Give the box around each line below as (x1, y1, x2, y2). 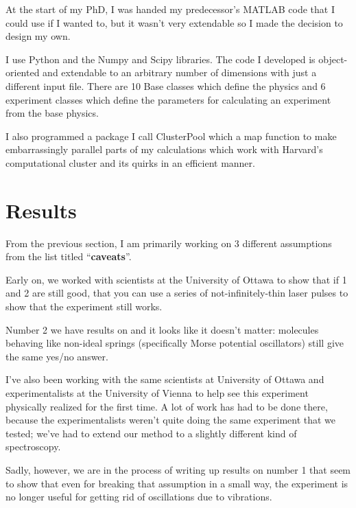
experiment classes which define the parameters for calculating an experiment (5, 92, 331, 106)
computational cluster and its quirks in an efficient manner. (5, 155, 255, 170)
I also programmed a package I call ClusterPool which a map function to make (5, 128, 337, 143)
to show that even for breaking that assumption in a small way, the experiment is (5, 476, 348, 490)
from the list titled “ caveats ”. (5, 249, 132, 264)
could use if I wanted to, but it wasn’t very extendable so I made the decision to (5, 15, 343, 30)
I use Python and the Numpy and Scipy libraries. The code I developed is (5, 51, 316, 66)
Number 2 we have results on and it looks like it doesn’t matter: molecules (5, 322, 319, 336)
